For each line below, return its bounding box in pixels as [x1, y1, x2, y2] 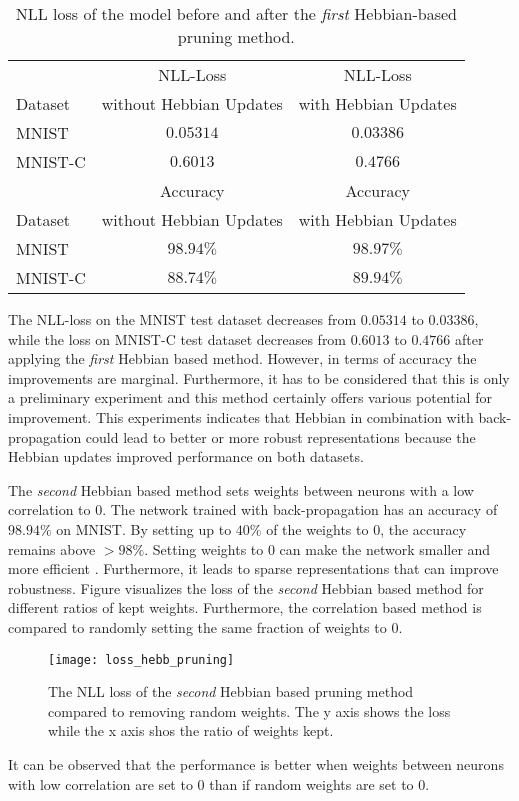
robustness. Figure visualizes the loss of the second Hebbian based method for [8, 577, 484, 598]
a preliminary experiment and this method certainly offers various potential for [8, 387, 492, 408]
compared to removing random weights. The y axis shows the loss [48, 700, 451, 721]
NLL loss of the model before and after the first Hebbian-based [15, 2, 457, 25]
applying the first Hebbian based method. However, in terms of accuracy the [8, 348, 477, 369]
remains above [8, 538, 96, 559]
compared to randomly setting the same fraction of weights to [8, 616, 387, 637]
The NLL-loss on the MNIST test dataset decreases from [8, 309, 357, 329]
